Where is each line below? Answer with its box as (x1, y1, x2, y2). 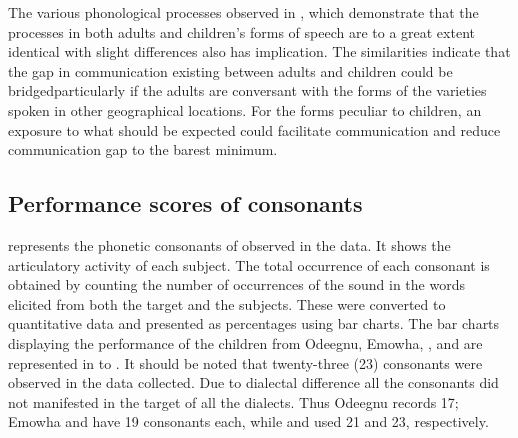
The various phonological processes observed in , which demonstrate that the (8, 2, 479, 22)
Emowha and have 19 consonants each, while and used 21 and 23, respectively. (8, 411, 489, 432)
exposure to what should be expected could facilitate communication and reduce (8, 119, 501, 140)
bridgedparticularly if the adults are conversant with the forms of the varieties (8, 80, 487, 101)
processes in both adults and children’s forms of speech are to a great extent (8, 21, 475, 42)
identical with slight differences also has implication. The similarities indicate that (8, 41, 511, 62)
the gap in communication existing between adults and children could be (8, 60, 453, 81)
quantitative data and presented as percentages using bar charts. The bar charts (8, 313, 500, 334)
